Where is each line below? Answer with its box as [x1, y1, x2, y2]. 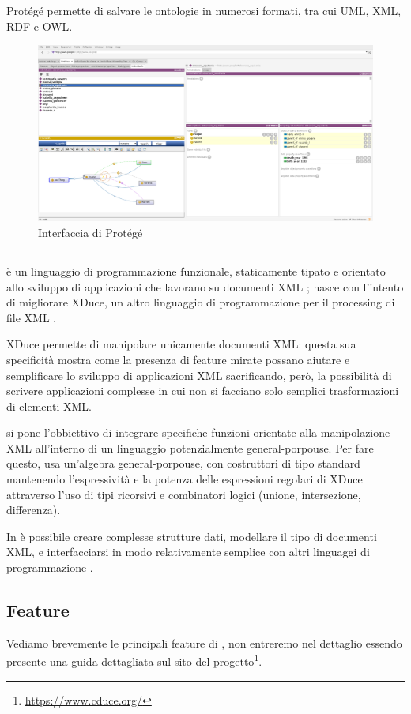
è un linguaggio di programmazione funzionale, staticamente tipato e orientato [6, 262, 386, 279]
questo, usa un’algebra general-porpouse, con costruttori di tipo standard [6, 455, 360, 472]
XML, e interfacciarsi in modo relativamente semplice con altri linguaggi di [6, 543, 370, 560]
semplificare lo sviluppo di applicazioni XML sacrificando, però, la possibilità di [6, 366, 392, 383]
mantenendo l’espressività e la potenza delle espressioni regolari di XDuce [6, 471, 363, 487]
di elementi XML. [6, 397, 92, 414]
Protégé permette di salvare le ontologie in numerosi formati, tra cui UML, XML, [6, 2, 402, 18]
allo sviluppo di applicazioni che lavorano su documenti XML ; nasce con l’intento [6, 278, 404, 295]
